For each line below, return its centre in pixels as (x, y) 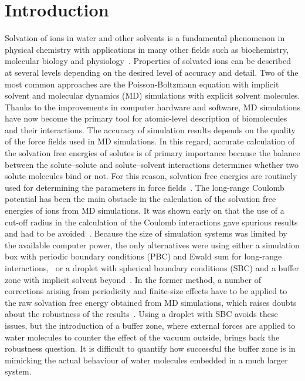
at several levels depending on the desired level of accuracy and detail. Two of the (152, 72)
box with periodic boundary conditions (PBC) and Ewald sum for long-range (143, 256)
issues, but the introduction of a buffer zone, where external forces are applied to (150, 325)
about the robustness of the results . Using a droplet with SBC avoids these (141, 314)
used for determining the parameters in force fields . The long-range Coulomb (145, 187)
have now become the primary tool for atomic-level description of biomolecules (146, 118)
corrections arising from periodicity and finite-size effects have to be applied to (146, 291)
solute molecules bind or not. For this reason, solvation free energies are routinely (151, 176)
